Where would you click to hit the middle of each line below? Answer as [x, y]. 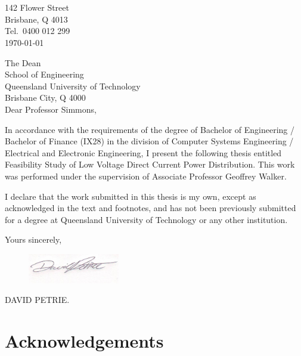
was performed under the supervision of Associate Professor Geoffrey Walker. [146, 176]
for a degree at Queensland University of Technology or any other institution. [146, 219]
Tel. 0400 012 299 [38, 31]
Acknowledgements [84, 341]
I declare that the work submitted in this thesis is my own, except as [131, 196]
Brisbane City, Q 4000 [45, 97]
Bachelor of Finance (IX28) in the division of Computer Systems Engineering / [149, 141]
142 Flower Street [37, 7]
